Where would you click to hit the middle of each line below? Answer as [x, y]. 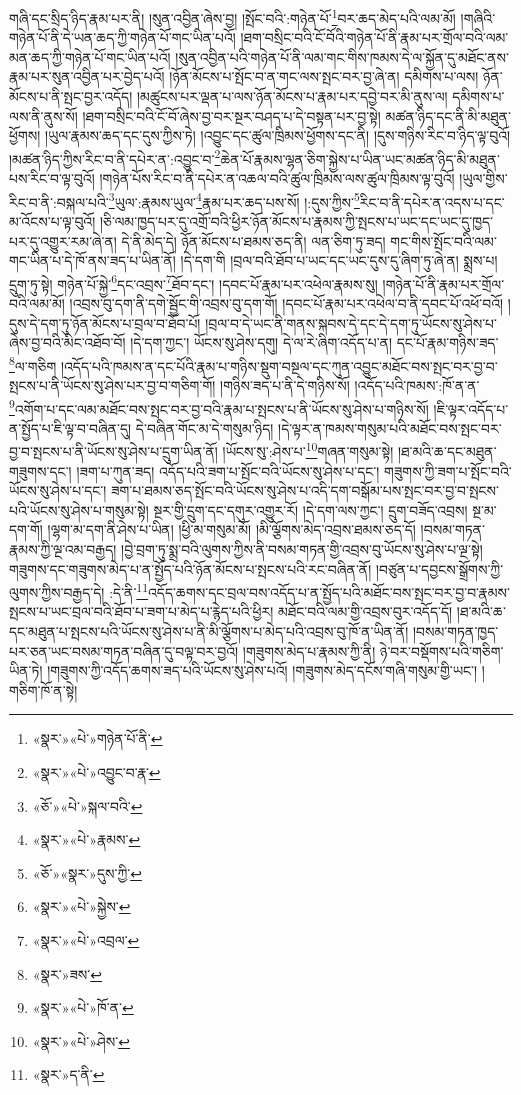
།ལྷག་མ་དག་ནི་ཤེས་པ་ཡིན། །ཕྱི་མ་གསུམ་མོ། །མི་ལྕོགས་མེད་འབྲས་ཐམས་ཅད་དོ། [231, 529]
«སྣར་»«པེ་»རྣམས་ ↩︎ [86, 839]
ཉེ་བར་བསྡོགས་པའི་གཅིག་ [441, 650]
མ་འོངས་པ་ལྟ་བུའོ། [52, 220]
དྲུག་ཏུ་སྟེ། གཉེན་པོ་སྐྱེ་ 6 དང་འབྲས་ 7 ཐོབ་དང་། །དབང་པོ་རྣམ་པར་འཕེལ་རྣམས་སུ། [193, 282]
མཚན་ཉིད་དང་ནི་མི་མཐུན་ [448, 115]
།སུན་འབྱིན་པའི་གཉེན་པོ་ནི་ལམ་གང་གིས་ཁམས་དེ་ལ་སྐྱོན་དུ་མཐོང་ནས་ [342, 56]
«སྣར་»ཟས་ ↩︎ [67, 973]
